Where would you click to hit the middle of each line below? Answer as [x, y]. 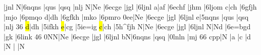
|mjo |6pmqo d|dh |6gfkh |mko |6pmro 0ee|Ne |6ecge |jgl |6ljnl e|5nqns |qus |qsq [126, 16]
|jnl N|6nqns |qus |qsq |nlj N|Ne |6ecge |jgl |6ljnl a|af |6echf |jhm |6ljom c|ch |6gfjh [130, 7]
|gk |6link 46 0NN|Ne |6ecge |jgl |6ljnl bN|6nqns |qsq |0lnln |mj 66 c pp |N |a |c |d [127, 36]
